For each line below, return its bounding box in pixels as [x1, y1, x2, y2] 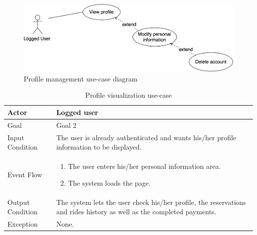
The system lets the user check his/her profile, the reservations [56, 196, 246, 207]
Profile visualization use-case [85, 90, 172, 100]
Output [7, 196, 30, 207]
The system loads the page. [68, 177, 151, 188]
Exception [7, 218, 38, 229]
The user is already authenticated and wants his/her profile [56, 132, 236, 142]
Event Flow [7, 169, 42, 179]
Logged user [56, 107, 98, 117]
